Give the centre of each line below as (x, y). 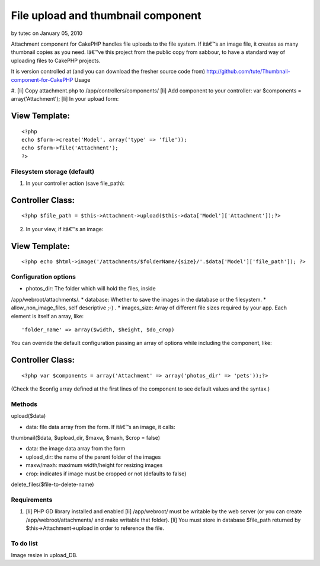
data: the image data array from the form (76, 449)
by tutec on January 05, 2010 (47, 33)
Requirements (32, 500)
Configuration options (44, 277)
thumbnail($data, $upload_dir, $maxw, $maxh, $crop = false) (85, 438)
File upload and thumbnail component (106, 15)
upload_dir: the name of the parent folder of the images (93, 457)
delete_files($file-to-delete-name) (52, 484)
